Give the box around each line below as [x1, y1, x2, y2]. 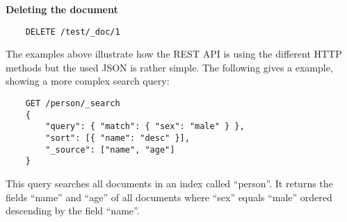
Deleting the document [6, 2, 118, 16]
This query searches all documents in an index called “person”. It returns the [6, 176, 333, 190]
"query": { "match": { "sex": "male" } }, [45, 121, 245, 132]
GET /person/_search [25, 99, 120, 109]
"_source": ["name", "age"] [45, 144, 175, 155]
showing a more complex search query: [6, 74, 170, 88]
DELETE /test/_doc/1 [25, 26, 120, 37]
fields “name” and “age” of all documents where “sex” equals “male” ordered [6, 189, 332, 204]
